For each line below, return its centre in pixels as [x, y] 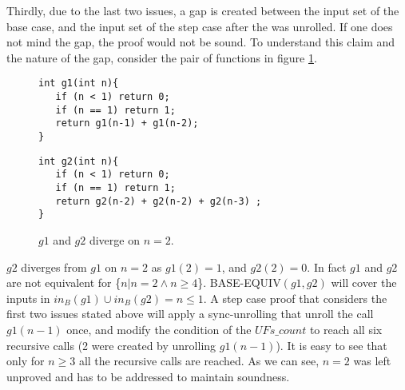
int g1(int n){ [79, 84]
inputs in [28, 298]
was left [372, 361]
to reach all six [346, 329]
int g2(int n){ [79, 161]
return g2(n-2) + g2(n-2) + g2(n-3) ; [159, 201]
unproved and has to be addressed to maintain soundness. [148, 376]
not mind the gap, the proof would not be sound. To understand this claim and [201, 42]
